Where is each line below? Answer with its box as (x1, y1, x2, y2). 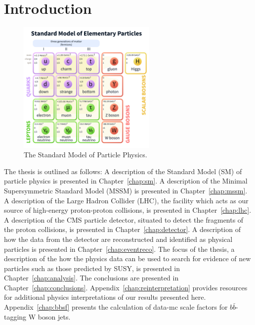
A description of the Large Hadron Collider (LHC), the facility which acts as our (4, 195, 249, 205)
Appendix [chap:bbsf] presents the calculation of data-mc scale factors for (4, 302, 228, 312)
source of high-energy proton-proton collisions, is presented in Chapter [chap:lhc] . (4, 205, 252, 215)
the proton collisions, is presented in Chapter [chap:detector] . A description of (4, 224, 241, 234)
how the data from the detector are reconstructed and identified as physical (4, 233, 233, 244)
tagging (4, 311, 27, 322)
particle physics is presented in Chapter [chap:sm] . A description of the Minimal (4, 176, 248, 186)
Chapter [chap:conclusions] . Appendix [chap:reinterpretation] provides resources (4, 282, 248, 292)
